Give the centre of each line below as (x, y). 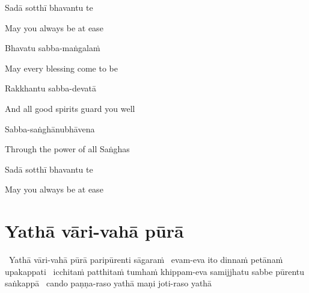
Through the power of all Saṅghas (67, 149)
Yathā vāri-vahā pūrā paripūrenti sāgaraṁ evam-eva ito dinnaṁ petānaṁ (146, 260)
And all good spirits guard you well (70, 108)
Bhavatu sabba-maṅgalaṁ (53, 48)
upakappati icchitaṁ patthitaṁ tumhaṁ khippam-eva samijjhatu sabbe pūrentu (155, 271)
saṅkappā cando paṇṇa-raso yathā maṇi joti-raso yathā (109, 283)
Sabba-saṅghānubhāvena (50, 128)
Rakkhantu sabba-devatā (50, 88)
